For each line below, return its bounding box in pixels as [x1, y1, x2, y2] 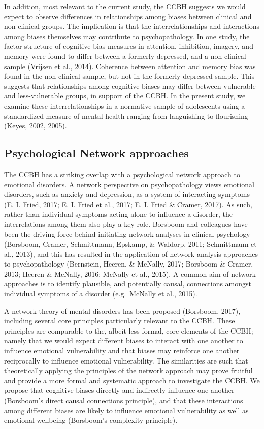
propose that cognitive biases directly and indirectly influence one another [4, 385, 235, 395]
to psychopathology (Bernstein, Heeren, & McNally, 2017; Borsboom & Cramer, [4, 258, 253, 269]
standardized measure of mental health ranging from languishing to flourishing [4, 110, 248, 121]
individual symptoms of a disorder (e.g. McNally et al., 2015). [4, 288, 197, 299]
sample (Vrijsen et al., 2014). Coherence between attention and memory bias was [4, 60, 256, 71]
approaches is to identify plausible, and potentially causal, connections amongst [4, 278, 252, 289]
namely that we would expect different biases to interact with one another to [4, 335, 243, 346]
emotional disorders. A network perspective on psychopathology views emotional [4, 179, 254, 189]
